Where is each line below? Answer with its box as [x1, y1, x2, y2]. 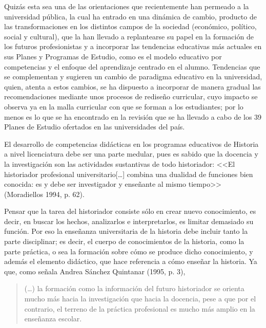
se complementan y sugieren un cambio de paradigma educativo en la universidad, [4, 71, 262, 82]
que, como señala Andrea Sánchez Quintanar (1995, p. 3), [4, 266, 186, 276]
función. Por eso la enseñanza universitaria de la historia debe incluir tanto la [4, 226, 248, 236]
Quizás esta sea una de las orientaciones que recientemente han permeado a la [4, 1, 249, 11]
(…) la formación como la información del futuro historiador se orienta [24, 283, 244, 294]
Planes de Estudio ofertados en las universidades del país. [4, 121, 185, 132]
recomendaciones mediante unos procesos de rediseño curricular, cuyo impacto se [4, 91, 258, 102]
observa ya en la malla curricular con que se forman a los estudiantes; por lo [4, 101, 243, 112]
